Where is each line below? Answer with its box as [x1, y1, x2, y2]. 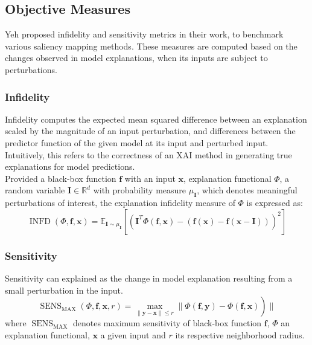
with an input [124, 172, 176, 184]
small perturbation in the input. [5, 283, 123, 296]
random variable [5, 184, 65, 196]
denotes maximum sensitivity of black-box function [72, 317, 262, 329]
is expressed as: [246, 196, 303, 209]
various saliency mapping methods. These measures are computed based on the [5, 39, 298, 52]
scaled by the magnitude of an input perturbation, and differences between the [5, 124, 296, 137]
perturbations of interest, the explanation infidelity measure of [5, 196, 235, 209]
